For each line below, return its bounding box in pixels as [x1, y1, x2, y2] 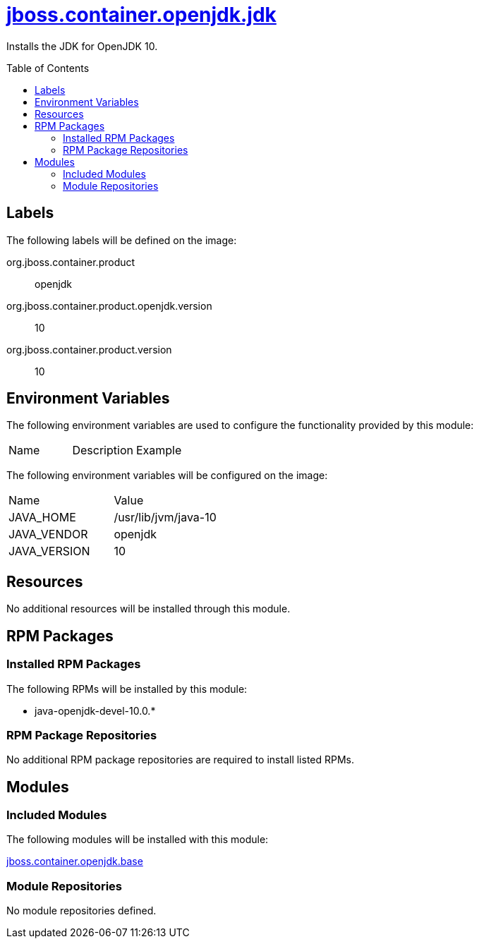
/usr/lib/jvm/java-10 [114, 510, 217, 525]
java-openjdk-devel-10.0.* [35, 704, 156, 717]
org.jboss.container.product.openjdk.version [6, 299, 212, 312]
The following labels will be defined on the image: [6, 234, 237, 246]
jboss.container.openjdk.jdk [6, 3, 277, 27]
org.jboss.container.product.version [6, 343, 172, 356]
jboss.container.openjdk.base [6, 855, 143, 868]
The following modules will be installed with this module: [6, 833, 269, 846]
